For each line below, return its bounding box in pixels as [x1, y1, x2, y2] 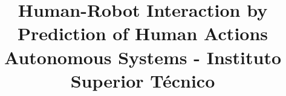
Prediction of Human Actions [17, 21, 268, 46]
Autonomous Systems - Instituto [4, 44, 282, 69]
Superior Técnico [70, 68, 215, 92]
